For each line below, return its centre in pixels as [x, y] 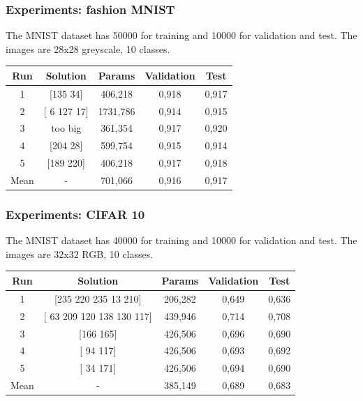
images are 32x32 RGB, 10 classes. [80, 254]
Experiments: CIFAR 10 [75, 214]
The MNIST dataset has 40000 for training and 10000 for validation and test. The [181, 240]
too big [66, 128]
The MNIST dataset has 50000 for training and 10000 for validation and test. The [181, 35]
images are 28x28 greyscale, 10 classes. [88, 48]
